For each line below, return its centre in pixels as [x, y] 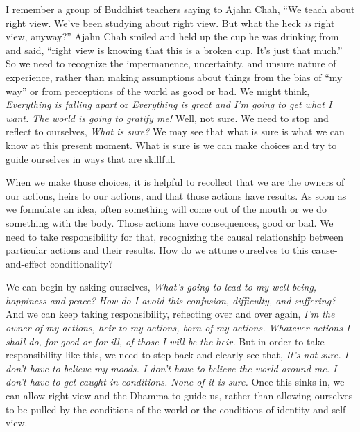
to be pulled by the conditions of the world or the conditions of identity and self [176, 409]
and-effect [26, 263]
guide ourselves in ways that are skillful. [91, 158]
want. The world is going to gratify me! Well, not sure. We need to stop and [167, 118]
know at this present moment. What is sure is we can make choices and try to [171, 145]
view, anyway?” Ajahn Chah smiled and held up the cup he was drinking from [172, 36]
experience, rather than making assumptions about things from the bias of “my [174, 77]
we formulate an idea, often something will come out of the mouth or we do [166, 209]
